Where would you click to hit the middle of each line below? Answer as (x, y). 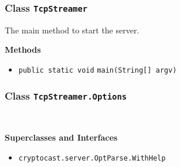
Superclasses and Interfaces (61, 137)
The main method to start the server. (72, 30)
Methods (23, 50)
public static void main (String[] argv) (98, 70)
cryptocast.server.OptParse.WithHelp (92, 158)
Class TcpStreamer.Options (66, 95)
